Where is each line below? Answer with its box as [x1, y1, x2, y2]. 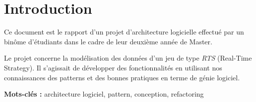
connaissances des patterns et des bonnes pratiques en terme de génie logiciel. [4, 72, 240, 82]
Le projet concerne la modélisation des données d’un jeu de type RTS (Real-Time [4, 53, 252, 63]
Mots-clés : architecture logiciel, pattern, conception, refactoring [4, 89, 204, 99]
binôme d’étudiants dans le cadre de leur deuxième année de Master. [4, 36, 212, 46]
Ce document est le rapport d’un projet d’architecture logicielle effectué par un [4, 27, 244, 37]
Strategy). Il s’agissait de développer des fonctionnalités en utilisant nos [4, 62, 222, 72]
